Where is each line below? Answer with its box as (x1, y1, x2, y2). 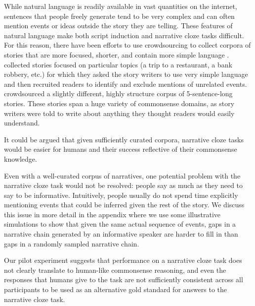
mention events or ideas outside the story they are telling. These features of (4, 20, 233, 31)
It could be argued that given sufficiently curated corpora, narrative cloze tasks (4, 134, 244, 144)
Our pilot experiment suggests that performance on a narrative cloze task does (4, 255, 242, 265)
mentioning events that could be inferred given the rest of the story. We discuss (4, 199, 245, 210)
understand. (4, 118, 40, 128)
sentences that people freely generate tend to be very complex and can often (4, 10, 235, 21)
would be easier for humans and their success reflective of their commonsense (4, 144, 237, 154)
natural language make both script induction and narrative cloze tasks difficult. (4, 30, 244, 40)
